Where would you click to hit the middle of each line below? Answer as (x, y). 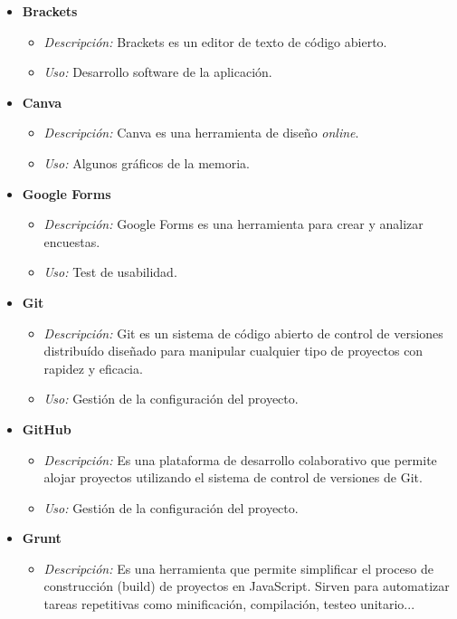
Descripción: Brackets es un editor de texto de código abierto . (215, 41)
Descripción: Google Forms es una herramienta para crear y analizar (233, 224)
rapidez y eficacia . (93, 368)
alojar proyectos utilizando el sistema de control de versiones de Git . (233, 477)
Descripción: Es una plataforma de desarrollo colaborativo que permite (240, 459)
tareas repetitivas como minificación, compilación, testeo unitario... (229, 604)
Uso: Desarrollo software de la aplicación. (158, 72)
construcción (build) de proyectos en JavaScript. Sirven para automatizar (247, 586)
